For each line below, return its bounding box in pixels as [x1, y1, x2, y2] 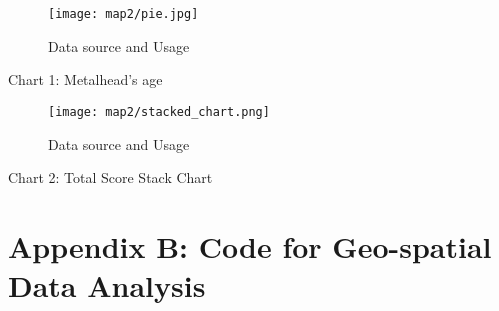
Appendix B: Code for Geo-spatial [8, 225, 492, 266]
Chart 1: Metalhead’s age [8, 69, 163, 90]
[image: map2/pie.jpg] [48, 7, 199, 21]
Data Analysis [8, 265, 206, 306]
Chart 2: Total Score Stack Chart [8, 167, 213, 188]
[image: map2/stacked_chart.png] [48, 104, 270, 119]
